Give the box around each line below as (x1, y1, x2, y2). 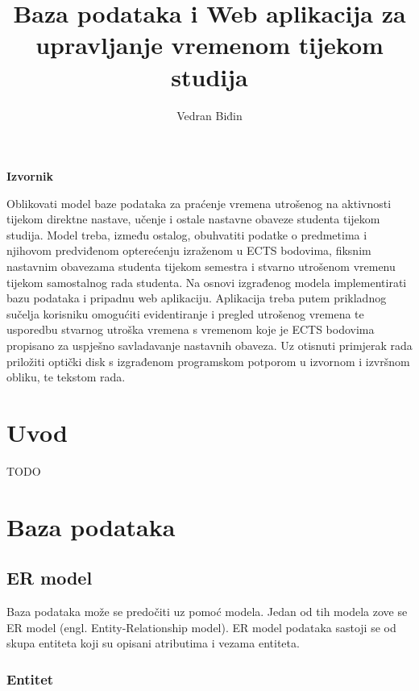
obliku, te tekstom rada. (6, 368, 126, 385)
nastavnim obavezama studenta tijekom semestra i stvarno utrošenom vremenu (6, 258, 396, 275)
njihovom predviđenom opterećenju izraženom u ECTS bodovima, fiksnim (6, 242, 371, 259)
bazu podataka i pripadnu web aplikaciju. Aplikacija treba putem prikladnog (6, 289, 387, 306)
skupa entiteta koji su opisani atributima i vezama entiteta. (6, 635, 300, 651)
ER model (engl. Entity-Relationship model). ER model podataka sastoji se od (6, 618, 396, 635)
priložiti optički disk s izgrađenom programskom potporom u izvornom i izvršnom (6, 352, 410, 369)
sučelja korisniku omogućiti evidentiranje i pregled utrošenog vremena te (6, 305, 364, 322)
